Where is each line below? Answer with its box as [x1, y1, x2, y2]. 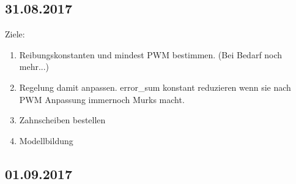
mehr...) [19, 60, 50, 73]
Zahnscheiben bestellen [19, 113, 106, 126]
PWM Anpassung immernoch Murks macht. [19, 93, 185, 105]
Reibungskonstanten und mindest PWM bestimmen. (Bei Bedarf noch [19, 48, 283, 61]
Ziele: [5, 28, 25, 40]
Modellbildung [19, 134, 73, 147]
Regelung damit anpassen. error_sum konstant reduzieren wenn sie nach [19, 80, 291, 93]
